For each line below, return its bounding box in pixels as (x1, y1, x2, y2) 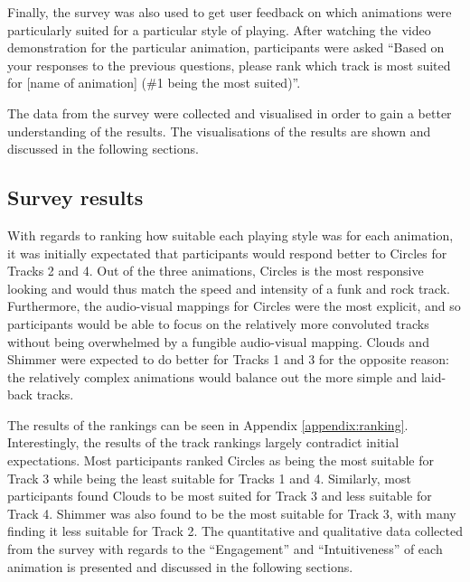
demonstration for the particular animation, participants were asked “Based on (7, 38, 445, 57)
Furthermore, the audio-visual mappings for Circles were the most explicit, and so (7, 296, 461, 315)
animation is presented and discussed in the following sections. (7, 557, 353, 576)
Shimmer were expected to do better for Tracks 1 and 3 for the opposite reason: (7, 350, 449, 369)
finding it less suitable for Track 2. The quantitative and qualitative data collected (7, 521, 463, 540)
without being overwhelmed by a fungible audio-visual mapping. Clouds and (7, 332, 429, 351)
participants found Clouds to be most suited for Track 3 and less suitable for (7, 486, 432, 505)
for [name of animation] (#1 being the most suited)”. (7, 73, 301, 92)
